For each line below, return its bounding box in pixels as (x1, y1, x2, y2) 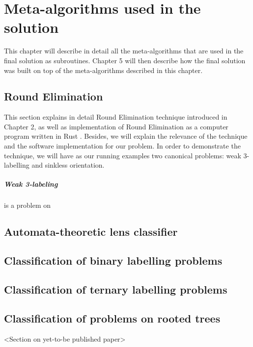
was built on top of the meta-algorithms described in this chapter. (4, 65, 203, 75)
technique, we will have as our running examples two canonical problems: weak (4, 150, 241, 160)
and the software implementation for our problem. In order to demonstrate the (4, 141, 241, 151)
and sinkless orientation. (31, 160, 105, 170)
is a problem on (4, 200, 51, 210)
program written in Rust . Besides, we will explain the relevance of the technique (4, 131, 248, 141)
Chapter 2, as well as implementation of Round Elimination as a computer (4, 121, 228, 131)
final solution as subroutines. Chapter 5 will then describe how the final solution (4, 55, 246, 65)
